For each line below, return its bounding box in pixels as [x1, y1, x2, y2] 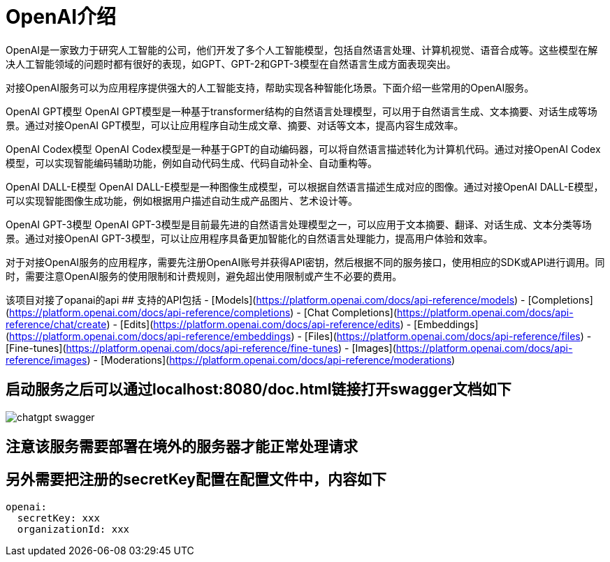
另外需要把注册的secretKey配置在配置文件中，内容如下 [6, 471, 386, 489]
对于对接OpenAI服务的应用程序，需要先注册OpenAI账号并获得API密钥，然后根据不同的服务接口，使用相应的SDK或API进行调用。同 [6, 256, 605, 268]
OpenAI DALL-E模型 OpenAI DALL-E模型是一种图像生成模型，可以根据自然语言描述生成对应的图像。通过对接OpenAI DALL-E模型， [6, 180, 604, 193]
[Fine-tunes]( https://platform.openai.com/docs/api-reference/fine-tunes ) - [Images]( [6, 341, 396, 354]
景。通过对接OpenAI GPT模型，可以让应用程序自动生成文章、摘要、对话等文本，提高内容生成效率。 [6, 119, 464, 131]
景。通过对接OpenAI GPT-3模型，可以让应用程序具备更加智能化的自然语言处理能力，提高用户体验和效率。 [6, 232, 493, 244]
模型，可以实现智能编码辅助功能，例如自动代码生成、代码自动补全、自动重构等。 [6, 156, 377, 169]
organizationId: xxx [17, 523, 130, 535]
